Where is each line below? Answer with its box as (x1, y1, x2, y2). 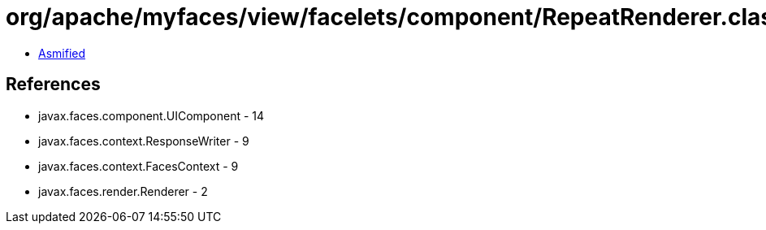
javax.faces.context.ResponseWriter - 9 (38, 133, 249, 148)
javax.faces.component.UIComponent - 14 (38, 108, 265, 123)
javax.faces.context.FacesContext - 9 (38, 158, 239, 173)
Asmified (38, 46, 86, 60)
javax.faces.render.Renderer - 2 (38, 184, 208, 198)
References (6, 74, 101, 95)
